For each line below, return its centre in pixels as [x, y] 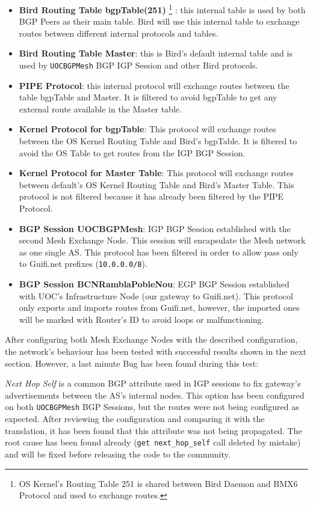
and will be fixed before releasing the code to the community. [118, 454]
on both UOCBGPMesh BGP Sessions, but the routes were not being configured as [152, 407]
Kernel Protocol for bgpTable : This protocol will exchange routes [147, 129]
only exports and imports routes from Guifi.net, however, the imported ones [159, 308]
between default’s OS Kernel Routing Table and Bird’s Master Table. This [156, 184]
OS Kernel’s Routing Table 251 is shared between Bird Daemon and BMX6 [158, 483]
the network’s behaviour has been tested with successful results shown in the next [156, 351]
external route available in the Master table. [100, 109]
